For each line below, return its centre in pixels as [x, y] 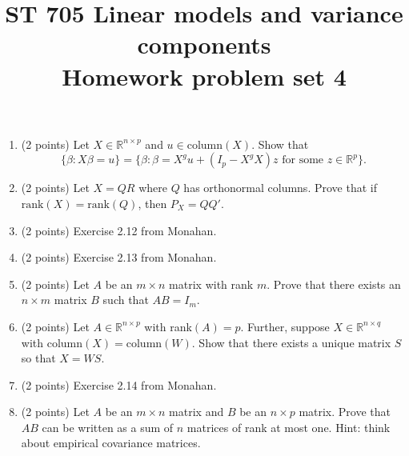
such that [126, 300]
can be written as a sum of [108, 427]
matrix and [196, 412]
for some [303, 160]
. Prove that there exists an [334, 284]
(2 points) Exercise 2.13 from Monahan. [119, 257]
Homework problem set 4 [204, 76]
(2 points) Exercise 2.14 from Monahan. [119, 384]
